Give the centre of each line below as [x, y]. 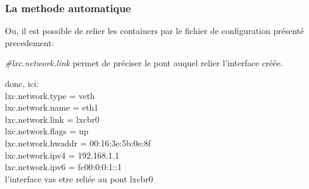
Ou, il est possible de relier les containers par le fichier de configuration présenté [154, 31]
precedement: [30, 42]
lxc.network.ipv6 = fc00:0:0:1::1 [63, 167]
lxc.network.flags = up [47, 131]
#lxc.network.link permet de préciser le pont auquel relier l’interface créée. [144, 63]
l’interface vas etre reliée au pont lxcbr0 [79, 178]
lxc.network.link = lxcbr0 [52, 119]
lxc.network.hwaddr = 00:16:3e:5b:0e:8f [78, 143]
